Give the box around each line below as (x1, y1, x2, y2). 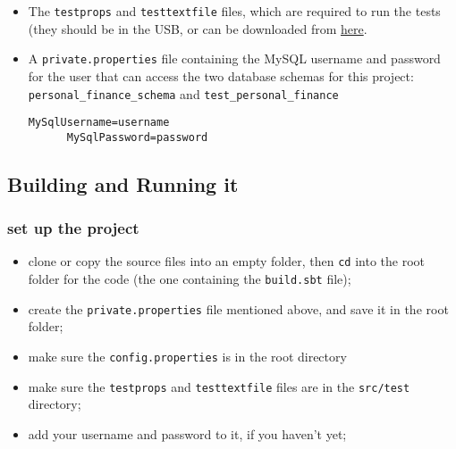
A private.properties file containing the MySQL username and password (28, 49, 441, 68)
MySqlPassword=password (66, 130, 208, 144)
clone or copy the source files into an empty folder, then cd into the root (28, 252, 425, 270)
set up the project (7, 217, 139, 239)
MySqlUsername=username (28, 116, 170, 129)
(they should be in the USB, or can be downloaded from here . (28, 19, 367, 37)
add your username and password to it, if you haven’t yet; (28, 424, 347, 443)
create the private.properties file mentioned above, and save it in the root (28, 299, 449, 318)
